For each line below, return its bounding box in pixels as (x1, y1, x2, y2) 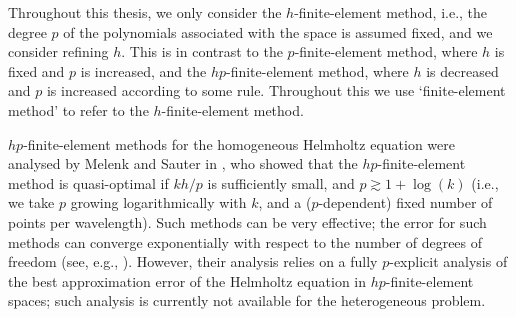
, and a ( (258, 192, 312, 213)
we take (8, 192, 55, 213)
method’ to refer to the (8, 99, 149, 120)
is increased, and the (80, 60, 207, 81)
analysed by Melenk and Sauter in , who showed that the (8, 153, 358, 174)
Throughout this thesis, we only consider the (8, 2, 282, 22)
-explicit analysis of (389, 251, 508, 272)
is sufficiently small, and (207, 172, 355, 193)
